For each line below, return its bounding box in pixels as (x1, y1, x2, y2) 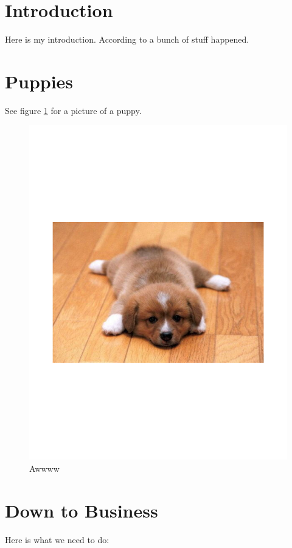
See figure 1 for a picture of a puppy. (5, 104, 142, 116)
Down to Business (5, 497, 158, 522)
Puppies (5, 68, 74, 93)
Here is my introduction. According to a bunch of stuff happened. (5, 33, 249, 46)
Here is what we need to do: (5, 533, 109, 546)
